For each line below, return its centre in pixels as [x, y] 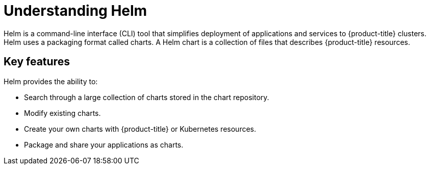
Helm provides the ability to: [51, 81]
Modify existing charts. [62, 113]
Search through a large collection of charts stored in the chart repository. [147, 97]
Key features [37, 62]
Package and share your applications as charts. [104, 144]
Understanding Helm [75, 11]
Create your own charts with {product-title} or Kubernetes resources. [140, 129]
